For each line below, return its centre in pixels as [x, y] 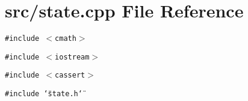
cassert [70, 75]
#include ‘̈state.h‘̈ [44, 94]
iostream [72, 57]
